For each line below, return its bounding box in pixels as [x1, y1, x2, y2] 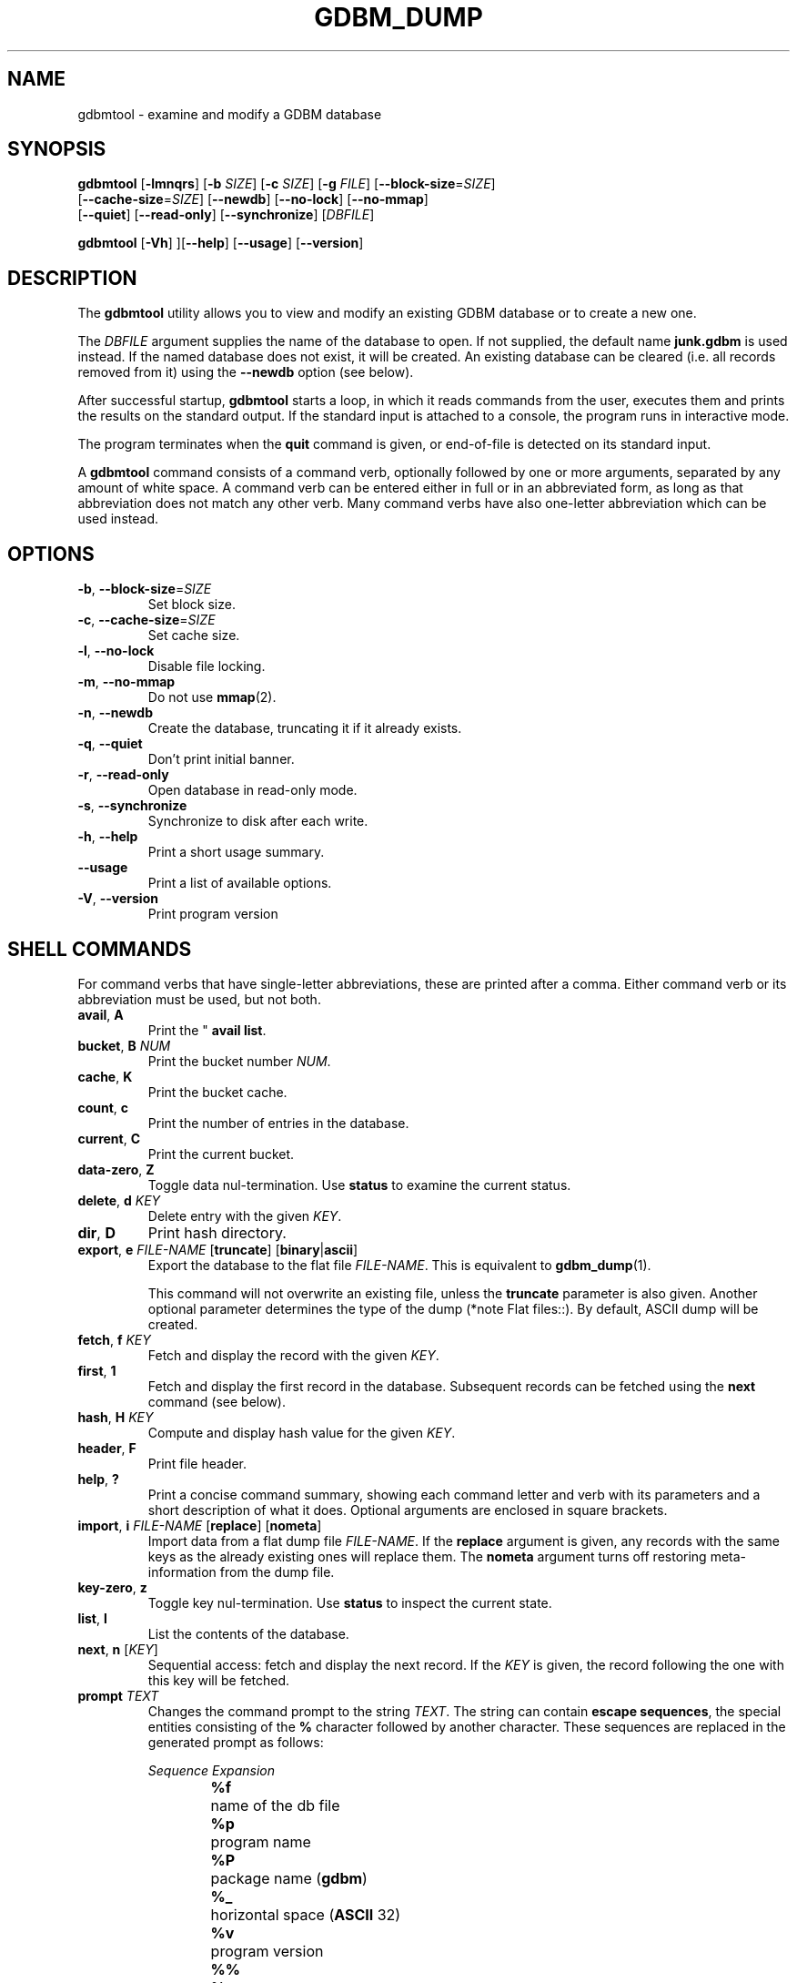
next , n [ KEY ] [77, 1641, 158, 1657]
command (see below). [147, 1393, 286, 1409]
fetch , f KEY [77, 1331, 151, 1347]
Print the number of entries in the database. [147, 1114, 409, 1131]
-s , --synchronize [77, 798, 187, 814]
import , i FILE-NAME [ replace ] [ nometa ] [77, 1517, 322, 1533]
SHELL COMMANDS [7, 937, 192, 961]
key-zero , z [77, 1579, 147, 1595]
